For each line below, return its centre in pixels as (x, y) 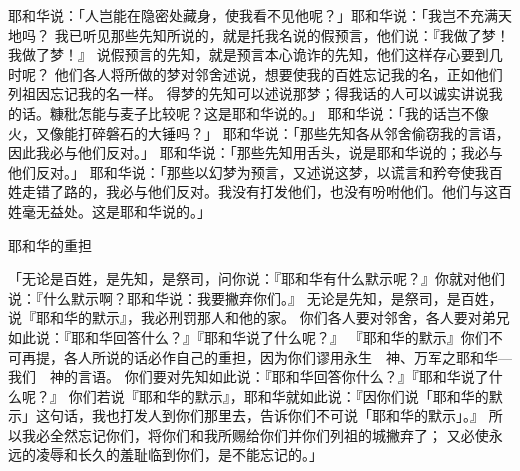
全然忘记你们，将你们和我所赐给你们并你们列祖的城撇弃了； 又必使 (269, 434)
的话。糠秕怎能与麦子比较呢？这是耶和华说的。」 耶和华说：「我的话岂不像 (248, 112)
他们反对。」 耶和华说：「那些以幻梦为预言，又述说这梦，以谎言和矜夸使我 (248, 171)
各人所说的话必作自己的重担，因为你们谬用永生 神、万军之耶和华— (287, 356)
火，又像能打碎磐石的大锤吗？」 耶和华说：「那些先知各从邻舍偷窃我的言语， (259, 132)
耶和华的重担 (50, 244)
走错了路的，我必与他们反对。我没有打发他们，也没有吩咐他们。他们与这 (259, 191)
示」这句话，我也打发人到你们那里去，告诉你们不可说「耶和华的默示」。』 (246, 415)
